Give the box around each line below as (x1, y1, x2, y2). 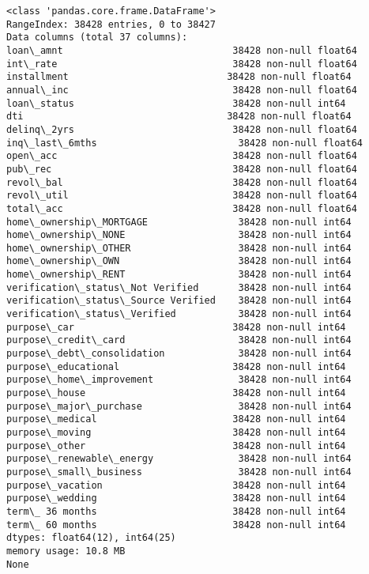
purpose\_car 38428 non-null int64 (6, 321, 346, 333)
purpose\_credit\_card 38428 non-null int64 (6, 334, 352, 346)
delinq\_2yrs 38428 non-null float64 (6, 123, 357, 135)
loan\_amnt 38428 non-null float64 (6, 44, 357, 56)
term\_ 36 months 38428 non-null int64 (6, 505, 346, 517)
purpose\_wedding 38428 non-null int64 (6, 493, 346, 504)
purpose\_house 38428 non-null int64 (6, 387, 346, 399)
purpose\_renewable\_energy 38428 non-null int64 (6, 453, 352, 465)
